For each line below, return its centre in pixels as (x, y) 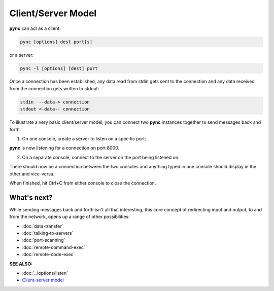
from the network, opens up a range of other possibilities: (70, 217)
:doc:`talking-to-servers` (48, 233)
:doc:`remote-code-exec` (48, 254)
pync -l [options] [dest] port (59, 68)
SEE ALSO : (21, 264)
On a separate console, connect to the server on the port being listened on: (101, 157)
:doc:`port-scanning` (44, 240)
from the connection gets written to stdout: (54, 88)
